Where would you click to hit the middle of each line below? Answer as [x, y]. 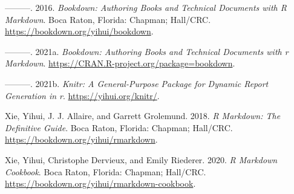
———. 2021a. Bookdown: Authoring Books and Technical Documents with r [147, 51]
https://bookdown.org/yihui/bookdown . [79, 31]
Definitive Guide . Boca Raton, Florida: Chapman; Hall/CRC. [119, 127]
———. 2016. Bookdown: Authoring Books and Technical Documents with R [146, 7]
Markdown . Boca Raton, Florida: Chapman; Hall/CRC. [108, 19]
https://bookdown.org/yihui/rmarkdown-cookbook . [100, 183]
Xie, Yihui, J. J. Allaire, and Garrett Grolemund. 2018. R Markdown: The [143, 116]
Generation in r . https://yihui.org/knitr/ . [82, 95]
